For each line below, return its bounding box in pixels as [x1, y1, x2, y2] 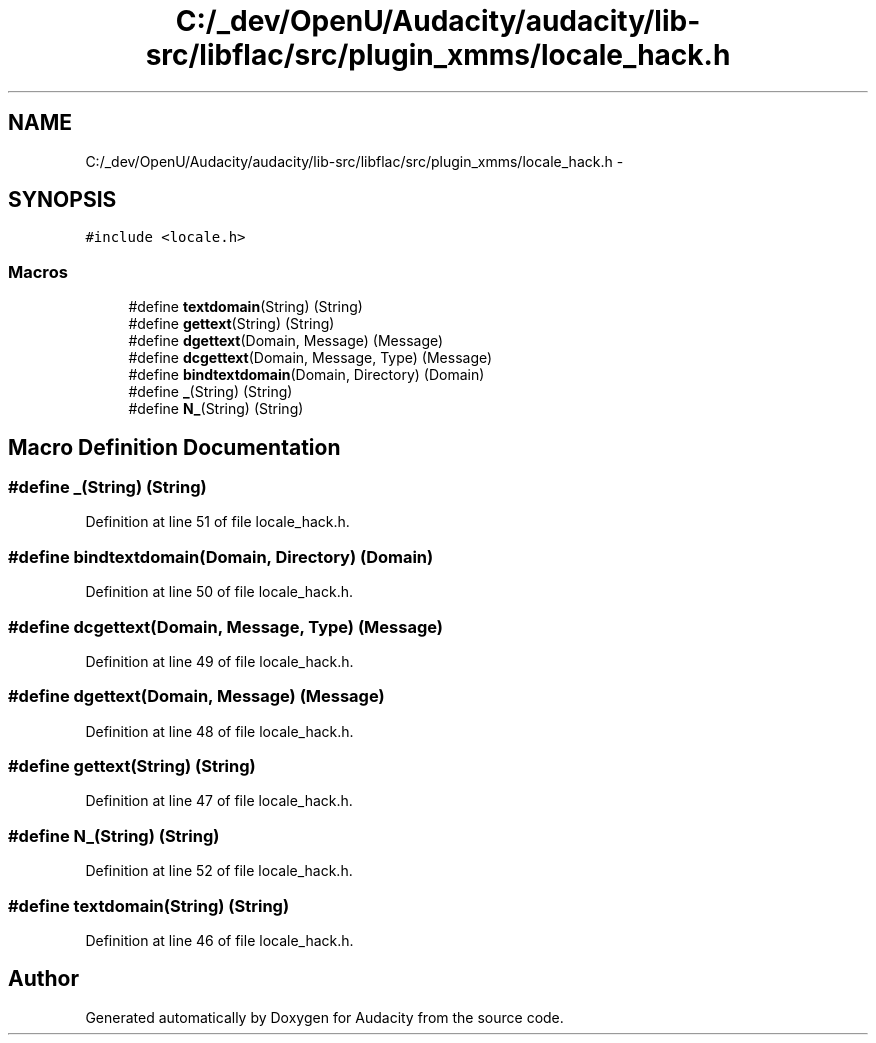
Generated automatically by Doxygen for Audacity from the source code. [85, 1008, 564, 1026]
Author [8, 966, 79, 992]
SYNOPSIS [8, 187, 117, 213]
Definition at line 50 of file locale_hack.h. [85, 583, 354, 601]
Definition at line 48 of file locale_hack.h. [85, 722, 354, 740]
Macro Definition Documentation [8, 434, 341, 460]
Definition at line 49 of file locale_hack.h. [85, 652, 354, 670]
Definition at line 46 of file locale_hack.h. [85, 931, 354, 949]
